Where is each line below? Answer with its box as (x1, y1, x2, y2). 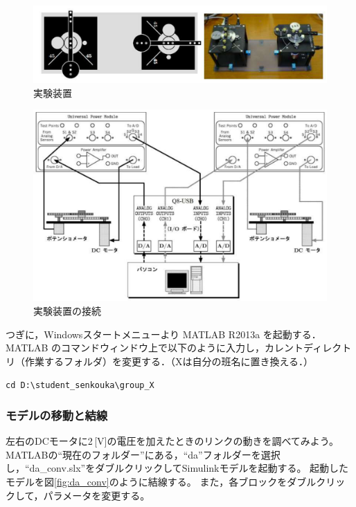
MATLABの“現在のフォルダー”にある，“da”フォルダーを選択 (6, 447, 281, 461)
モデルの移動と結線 (6, 406, 108, 423)
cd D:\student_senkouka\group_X (6, 380, 154, 391)
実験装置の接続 (33, 303, 101, 317)
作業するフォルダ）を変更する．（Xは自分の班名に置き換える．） (24, 353, 314, 368)
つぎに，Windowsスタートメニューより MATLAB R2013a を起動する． (6, 326, 321, 341)
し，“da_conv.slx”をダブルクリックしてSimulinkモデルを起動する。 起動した (6, 461, 349, 475)
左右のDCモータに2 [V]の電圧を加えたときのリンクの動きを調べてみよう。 (6, 434, 339, 448)
